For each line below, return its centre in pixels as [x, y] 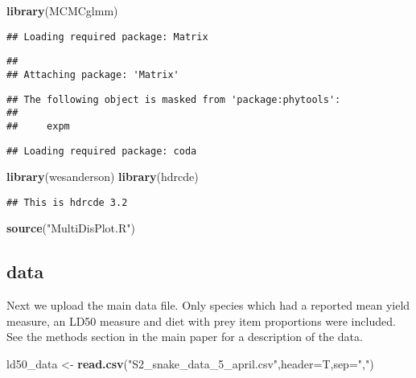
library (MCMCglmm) [62, 10]
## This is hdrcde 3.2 [67, 202]
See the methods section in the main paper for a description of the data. [185, 337]
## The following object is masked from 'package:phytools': [174, 99]
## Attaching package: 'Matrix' [93, 74]
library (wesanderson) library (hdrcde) [103, 177]
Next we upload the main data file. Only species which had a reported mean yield [208, 305]
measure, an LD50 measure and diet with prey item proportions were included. [201, 320]
